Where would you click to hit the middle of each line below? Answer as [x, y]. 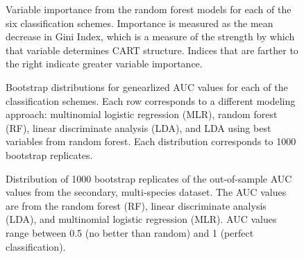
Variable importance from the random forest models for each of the [149, 9]
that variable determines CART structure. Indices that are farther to [152, 50]
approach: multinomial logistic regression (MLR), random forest [142, 114]
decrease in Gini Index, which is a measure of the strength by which [150, 36]
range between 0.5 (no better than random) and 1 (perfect [130, 232]
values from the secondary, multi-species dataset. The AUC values [146, 192]
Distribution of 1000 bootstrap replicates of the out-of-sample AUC [149, 178]
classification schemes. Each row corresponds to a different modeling [151, 100]
